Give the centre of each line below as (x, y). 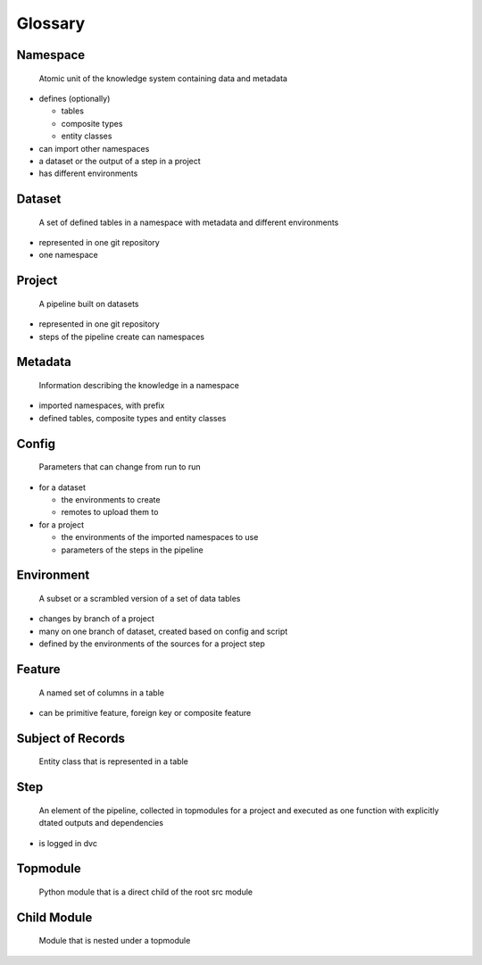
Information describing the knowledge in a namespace (139, 386)
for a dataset (62, 487)
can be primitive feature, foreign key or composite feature (145, 712)
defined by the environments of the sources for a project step (152, 644)
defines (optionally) (75, 98)
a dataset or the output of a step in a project (120, 161)
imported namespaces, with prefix (102, 405)
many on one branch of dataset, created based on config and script (163, 631)
